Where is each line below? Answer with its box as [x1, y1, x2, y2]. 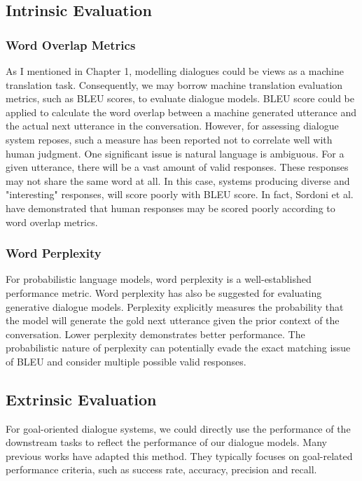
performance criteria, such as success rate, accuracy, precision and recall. [6, 462, 317, 477]
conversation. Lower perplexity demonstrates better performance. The [6, 326, 305, 341]
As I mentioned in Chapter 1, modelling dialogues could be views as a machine [6, 64, 344, 78]
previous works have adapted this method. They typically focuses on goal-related [6, 448, 353, 463]
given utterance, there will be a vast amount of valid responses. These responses [6, 160, 349, 174]
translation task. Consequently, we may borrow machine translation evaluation [6, 77, 343, 92]
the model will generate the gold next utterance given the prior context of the [6, 313, 340, 328]
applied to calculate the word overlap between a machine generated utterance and [6, 104, 357, 119]
